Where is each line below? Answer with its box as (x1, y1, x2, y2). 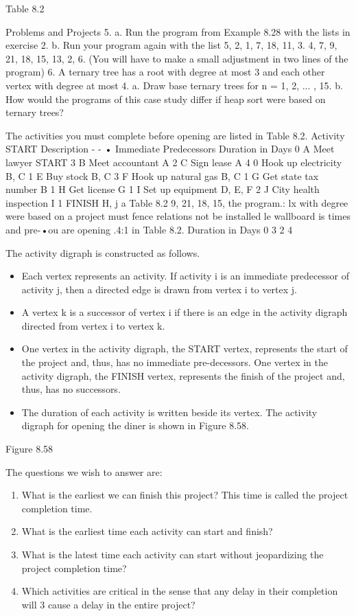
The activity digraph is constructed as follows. (5, 245, 200, 260)
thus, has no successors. (21, 382, 121, 396)
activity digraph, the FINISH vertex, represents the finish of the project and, (21, 368, 345, 383)
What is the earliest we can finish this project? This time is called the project (21, 488, 348, 502)
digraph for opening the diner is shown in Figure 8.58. (21, 418, 249, 433)
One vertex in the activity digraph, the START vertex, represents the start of (21, 341, 348, 356)
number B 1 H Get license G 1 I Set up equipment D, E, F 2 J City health (5, 182, 320, 196)
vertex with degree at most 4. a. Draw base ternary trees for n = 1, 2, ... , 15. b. (5, 78, 343, 92)
